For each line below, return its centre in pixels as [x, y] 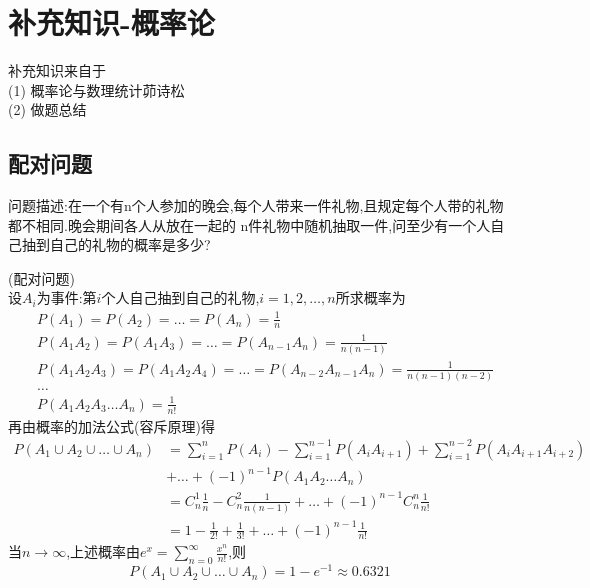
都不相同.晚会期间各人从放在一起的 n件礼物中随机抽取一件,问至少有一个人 [249, 224]
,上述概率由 [103, 551]
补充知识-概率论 [111, 22]
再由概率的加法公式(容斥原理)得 [111, 425]
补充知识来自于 [57, 70]
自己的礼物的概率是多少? [130, 244]
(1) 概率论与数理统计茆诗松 [96, 89]
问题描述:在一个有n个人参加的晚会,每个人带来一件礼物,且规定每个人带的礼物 [256, 205]
